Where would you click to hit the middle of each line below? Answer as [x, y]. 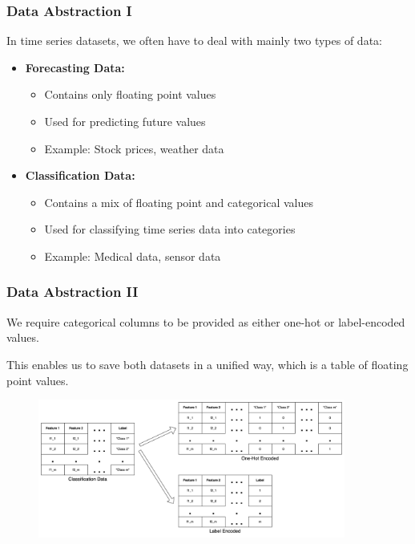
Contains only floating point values [130, 94]
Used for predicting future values [125, 121]
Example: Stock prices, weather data [134, 148]
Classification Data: [80, 175]
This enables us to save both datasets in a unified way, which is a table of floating [207, 364]
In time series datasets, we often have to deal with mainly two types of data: [194, 41]
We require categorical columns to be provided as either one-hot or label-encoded [206, 321]
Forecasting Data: [75, 67]
